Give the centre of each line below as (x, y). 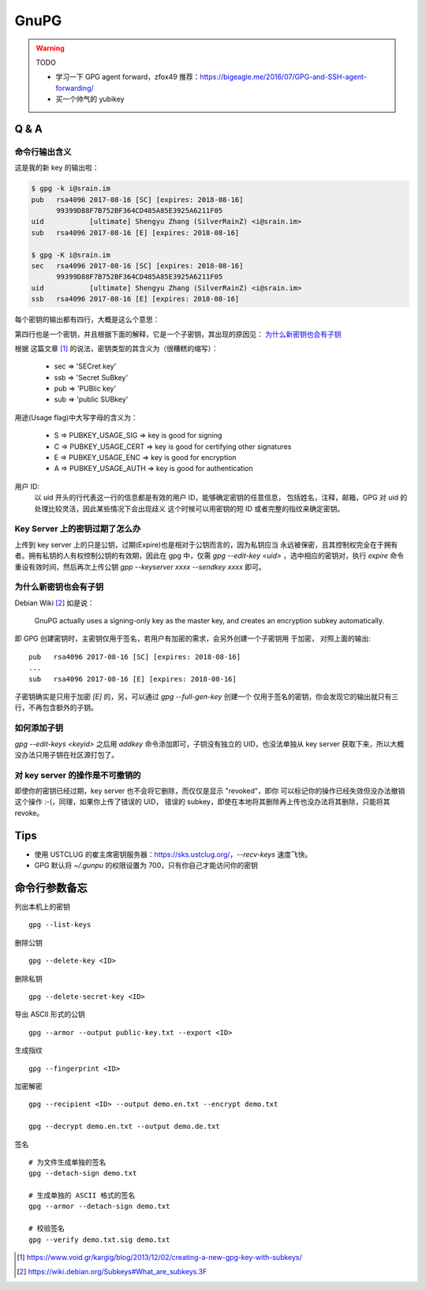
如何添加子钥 (39, 728)
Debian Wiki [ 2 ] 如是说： (54, 603)
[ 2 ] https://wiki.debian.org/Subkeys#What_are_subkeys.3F (112, 1272)
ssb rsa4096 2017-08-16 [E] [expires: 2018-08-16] (135, 299)
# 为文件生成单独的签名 (67, 1162)
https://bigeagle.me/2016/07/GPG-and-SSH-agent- (283, 77)
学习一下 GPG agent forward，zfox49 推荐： (128, 77)
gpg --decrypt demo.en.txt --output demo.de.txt (124, 1127)
